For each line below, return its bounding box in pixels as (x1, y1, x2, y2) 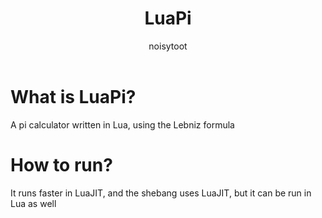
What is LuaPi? (10, 85, 137, 108)
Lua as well (10, 197, 57, 209)
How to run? (10, 153, 113, 176)
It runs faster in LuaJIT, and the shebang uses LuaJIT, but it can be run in (10, 187, 312, 199)
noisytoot (148, 40, 188, 52)
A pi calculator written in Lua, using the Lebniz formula (10, 118, 235, 131)
